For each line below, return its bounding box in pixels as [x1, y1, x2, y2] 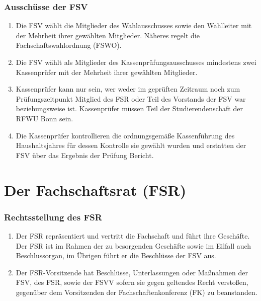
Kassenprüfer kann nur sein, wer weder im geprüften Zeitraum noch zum [16, 84, 240, 94]
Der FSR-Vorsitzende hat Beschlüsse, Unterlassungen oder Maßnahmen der [16, 267, 248, 277]
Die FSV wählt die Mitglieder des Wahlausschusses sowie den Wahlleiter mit [16, 20, 252, 31]
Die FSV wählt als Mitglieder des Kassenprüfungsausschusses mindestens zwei [16, 57, 256, 67]
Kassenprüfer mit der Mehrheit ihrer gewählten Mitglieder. [16, 66, 198, 77]
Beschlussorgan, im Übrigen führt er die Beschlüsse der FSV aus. [16, 250, 216, 261]
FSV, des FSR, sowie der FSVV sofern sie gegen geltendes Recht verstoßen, [16, 277, 248, 287]
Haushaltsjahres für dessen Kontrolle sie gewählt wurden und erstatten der [16, 140, 246, 150]
